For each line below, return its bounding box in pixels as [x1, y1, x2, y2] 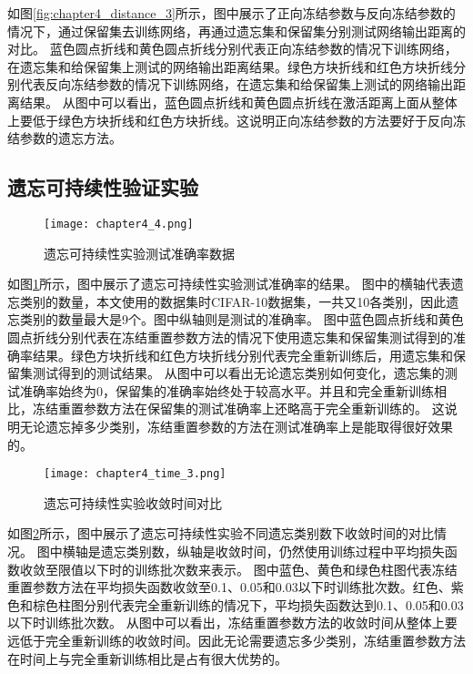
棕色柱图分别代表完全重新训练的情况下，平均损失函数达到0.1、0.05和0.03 [32, 595, 464, 614]
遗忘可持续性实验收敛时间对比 [44, 493, 222, 512]
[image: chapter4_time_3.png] [44, 467, 226, 481]
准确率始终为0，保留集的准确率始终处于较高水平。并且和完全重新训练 [19, 381, 434, 400]
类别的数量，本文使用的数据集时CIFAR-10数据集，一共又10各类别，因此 [19, 291, 447, 311]
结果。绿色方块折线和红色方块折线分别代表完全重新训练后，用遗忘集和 [32, 345, 453, 364]
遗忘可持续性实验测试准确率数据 [44, 243, 235, 262]
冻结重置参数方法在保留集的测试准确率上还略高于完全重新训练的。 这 [32, 399, 445, 418]
